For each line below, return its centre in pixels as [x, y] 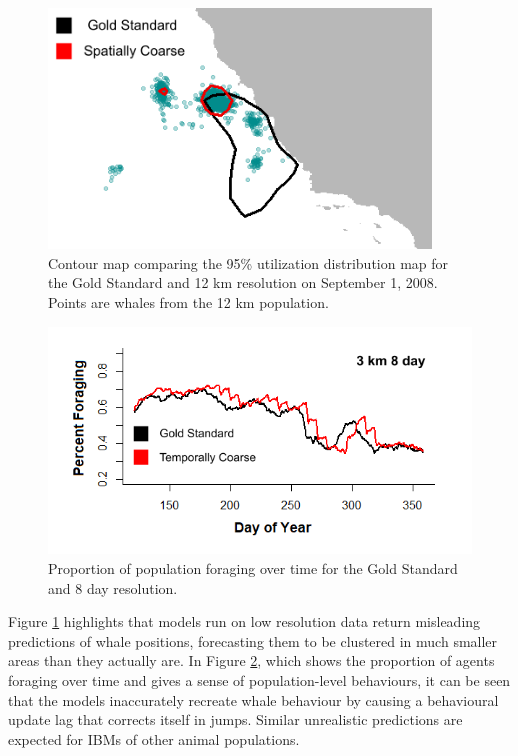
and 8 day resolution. [113, 587]
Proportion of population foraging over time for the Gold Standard [253, 568]
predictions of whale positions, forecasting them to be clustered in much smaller [253, 640]
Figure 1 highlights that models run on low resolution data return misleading [244, 621]
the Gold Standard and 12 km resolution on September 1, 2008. [243, 282]
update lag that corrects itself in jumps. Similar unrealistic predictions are [235, 719]
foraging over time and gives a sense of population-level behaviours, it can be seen [259, 680]
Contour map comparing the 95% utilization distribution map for [248, 262]
